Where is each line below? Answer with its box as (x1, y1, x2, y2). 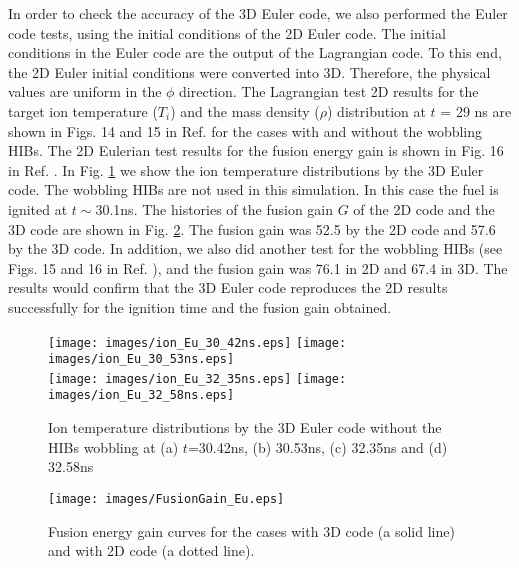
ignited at (8, 198, 68, 219)
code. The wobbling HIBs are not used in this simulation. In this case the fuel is (8, 179, 499, 200)
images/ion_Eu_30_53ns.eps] (48, 352, 235, 367)
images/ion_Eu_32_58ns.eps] (48, 388, 235, 403)
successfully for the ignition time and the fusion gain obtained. (8, 296, 392, 317)
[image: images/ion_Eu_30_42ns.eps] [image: (48, 335, 347, 350)
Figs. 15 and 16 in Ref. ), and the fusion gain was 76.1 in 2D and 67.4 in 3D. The (8, 257, 508, 278)
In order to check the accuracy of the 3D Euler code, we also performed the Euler (8, 3, 508, 23)
